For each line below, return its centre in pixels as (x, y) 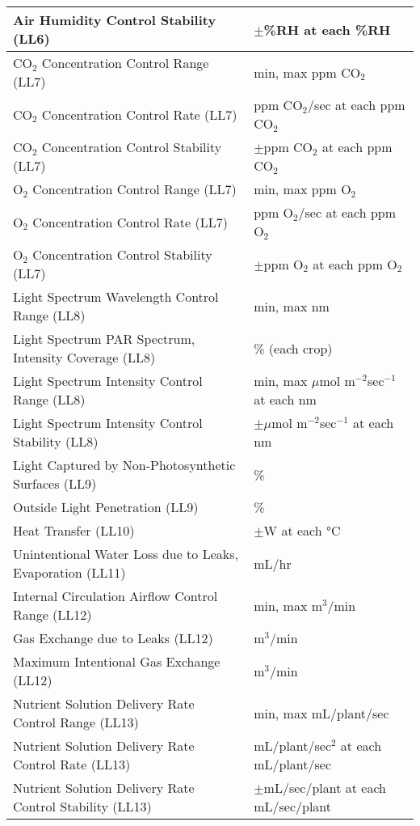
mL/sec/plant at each (325, 788)
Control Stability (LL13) (82, 806)
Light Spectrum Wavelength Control (116, 297)
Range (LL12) (52, 614)
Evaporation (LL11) (69, 572)
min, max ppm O (302, 189)
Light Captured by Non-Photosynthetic (124, 465)
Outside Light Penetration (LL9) (106, 507)
